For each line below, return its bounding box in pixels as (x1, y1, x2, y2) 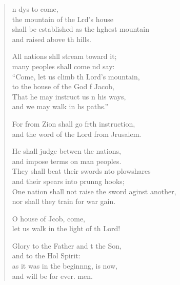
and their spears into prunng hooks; (12, 175, 125, 186)
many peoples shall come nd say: (12, 60, 115, 71)
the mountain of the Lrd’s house (12, 13, 113, 24)
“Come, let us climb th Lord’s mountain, (12, 71, 140, 82)
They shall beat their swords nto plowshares (12, 166, 151, 176)
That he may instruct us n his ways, (12, 91, 126, 101)
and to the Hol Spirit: (12, 250, 81, 261)
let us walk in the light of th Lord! (12, 223, 121, 234)
